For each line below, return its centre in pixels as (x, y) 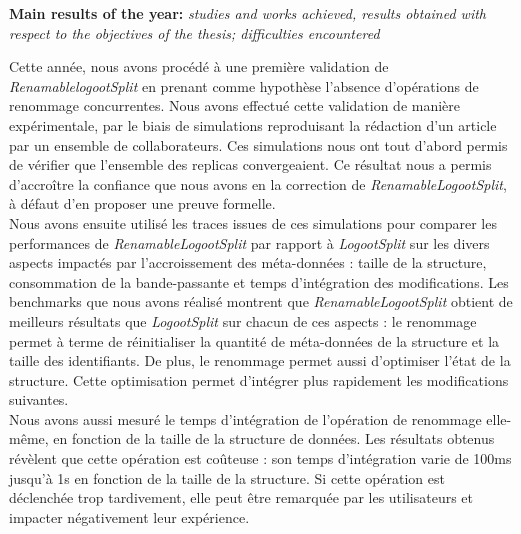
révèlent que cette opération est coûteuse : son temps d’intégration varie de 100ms (260, 458)
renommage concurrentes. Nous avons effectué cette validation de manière (235, 105)
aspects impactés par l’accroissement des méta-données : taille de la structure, (248, 262)
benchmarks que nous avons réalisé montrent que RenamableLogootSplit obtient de (261, 301)
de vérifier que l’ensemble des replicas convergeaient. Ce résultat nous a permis (250, 164)
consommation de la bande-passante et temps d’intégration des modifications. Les (259, 281)
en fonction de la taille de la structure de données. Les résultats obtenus (274, 438)
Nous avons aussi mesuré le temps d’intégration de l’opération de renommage (245, 418)
